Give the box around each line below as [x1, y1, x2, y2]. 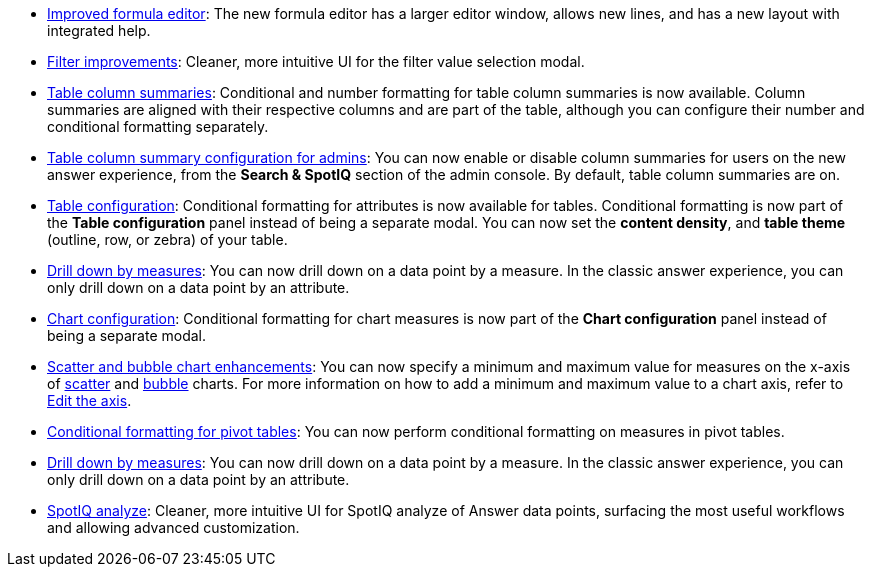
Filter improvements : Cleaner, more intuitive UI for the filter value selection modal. [47, 53, 585, 70]
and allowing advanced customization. [47, 519, 300, 536]
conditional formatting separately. [47, 118, 269, 135]
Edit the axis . [47, 392, 132, 409]
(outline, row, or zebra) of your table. [47, 231, 288, 248]
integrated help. [47, 22, 151, 39]
